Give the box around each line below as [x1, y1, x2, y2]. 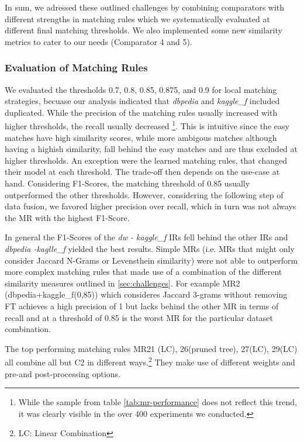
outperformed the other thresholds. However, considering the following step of [5, 188, 284, 201]
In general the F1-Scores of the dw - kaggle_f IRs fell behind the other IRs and [5, 231, 288, 243]
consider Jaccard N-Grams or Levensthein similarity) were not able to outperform [5, 254, 298, 266]
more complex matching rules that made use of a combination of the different [5, 265, 282, 278]
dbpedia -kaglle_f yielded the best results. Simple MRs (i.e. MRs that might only [5, 242, 295, 254]
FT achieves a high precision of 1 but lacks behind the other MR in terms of [5, 299, 279, 312]
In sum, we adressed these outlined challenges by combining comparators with [5, 1, 285, 13]
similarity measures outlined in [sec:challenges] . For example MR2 [5, 277, 240, 289]
